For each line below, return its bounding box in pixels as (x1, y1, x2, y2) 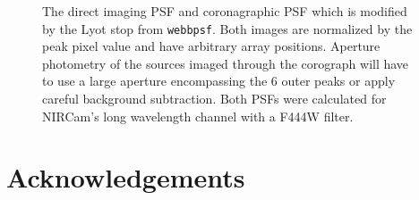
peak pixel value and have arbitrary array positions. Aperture (42, 37, 381, 55)
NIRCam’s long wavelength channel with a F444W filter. (42, 106, 354, 125)
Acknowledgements (6, 159, 245, 196)
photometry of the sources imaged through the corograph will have (42, 54, 409, 72)
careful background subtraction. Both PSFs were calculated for (42, 89, 387, 108)
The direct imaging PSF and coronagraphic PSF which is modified (42, 2, 407, 20)
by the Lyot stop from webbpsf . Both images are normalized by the (42, 19, 413, 37)
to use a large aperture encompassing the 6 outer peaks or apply (42, 71, 396, 90)
